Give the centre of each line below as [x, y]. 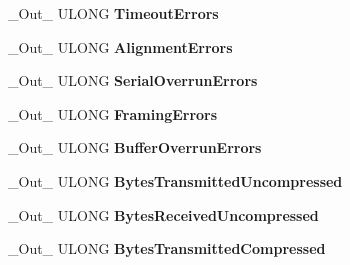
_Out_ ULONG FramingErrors [113, 113]
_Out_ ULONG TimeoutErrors [113, 13]
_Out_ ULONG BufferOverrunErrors [135, 147]
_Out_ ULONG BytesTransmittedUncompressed [175, 180]
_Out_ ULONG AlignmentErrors [120, 46]
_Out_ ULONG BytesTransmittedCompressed [167, 248]
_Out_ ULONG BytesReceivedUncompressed [163, 214]
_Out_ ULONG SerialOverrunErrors [133, 80]
